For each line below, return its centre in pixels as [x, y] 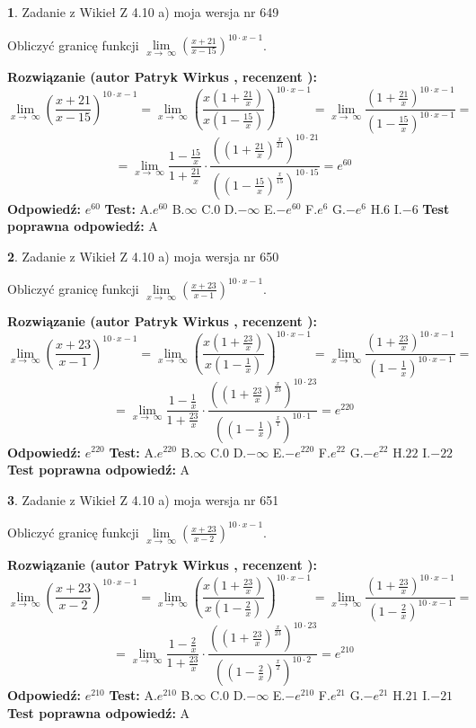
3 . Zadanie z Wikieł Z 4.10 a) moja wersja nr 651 [143, 499]
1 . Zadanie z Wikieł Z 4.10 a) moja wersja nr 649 [143, 12]
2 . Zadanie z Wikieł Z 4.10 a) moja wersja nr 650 [143, 256]
